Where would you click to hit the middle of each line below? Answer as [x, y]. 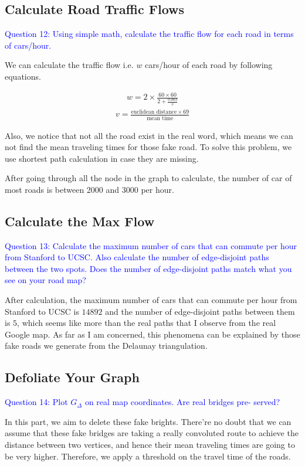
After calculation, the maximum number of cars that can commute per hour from [151, 300]
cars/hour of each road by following [209, 65]
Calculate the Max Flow [80, 221]
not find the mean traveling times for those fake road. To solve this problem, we [148, 147]
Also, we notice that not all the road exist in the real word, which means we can [149, 135]
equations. [23, 76]
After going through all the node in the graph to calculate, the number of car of [148, 178]
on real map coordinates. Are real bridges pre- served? [182, 402]
